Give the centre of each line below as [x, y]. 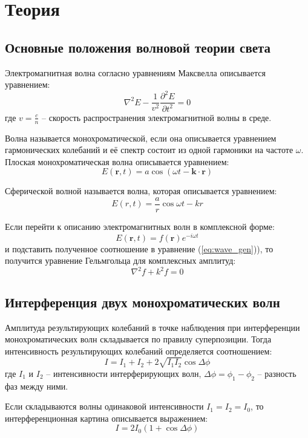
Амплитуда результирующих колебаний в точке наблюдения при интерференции [152, 327]
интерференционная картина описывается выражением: [106, 418]
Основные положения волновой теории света [138, 47]
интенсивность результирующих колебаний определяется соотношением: [139, 351]
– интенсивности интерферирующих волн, [124, 373]
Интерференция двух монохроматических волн [143, 302]
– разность [277, 373]
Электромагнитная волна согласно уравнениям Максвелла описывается [135, 72]
